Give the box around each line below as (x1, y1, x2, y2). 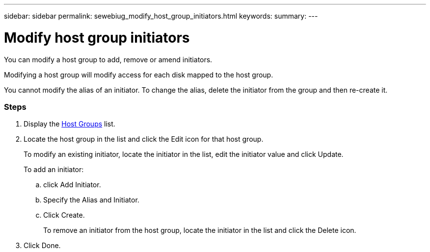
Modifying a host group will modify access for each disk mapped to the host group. (4, 70, 273, 79)
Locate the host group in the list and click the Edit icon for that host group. (24, 135, 264, 144)
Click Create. (43, 211, 85, 220)
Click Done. (24, 241, 61, 250)
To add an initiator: (24, 165, 84, 174)
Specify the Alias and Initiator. (43, 196, 139, 204)
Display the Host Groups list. (24, 120, 115, 128)
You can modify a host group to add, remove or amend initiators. (4, 55, 213, 64)
